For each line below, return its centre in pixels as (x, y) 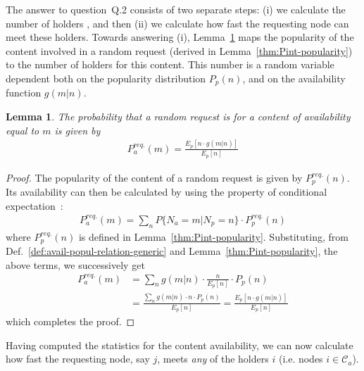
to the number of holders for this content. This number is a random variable (170, 64)
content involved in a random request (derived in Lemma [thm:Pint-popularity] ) (179, 50)
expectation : (34, 205)
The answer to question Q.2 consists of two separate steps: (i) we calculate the (176, 9)
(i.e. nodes (301, 359)
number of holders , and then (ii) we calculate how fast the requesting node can (177, 23)
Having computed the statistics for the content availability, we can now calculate (180, 345)
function (24, 93)
